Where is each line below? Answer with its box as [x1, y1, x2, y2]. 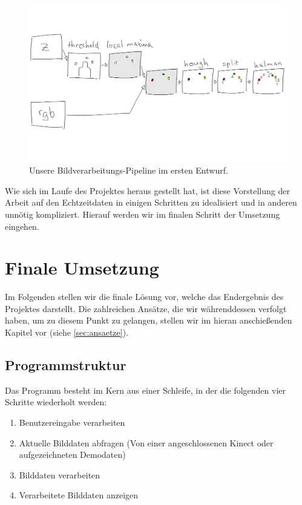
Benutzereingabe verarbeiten [19, 416, 125, 429]
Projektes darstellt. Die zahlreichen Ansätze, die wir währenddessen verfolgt [5, 302, 287, 314]
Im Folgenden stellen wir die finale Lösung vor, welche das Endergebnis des [5, 290, 284, 303]
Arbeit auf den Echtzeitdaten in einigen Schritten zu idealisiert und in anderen [5, 196, 297, 209]
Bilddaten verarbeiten [19, 468, 100, 481]
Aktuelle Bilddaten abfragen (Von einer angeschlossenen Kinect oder [19, 436, 274, 449]
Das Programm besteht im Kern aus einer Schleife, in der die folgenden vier [5, 383, 286, 396]
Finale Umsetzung [5, 255, 159, 280]
